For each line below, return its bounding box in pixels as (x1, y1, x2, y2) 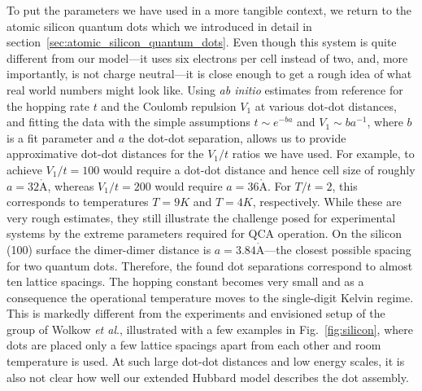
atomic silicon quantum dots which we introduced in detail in (7, 17, 312, 34)
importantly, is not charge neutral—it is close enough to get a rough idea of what (7, 65, 412, 82)
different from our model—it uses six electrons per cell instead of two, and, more (7, 49, 408, 66)
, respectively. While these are (252, 193, 402, 210)
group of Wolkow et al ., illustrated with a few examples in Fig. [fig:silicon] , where (7, 320, 413, 337)
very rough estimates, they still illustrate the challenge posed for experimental (7, 209, 396, 226)
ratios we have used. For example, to (232, 145, 415, 162)
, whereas (47, 177, 94, 194)
